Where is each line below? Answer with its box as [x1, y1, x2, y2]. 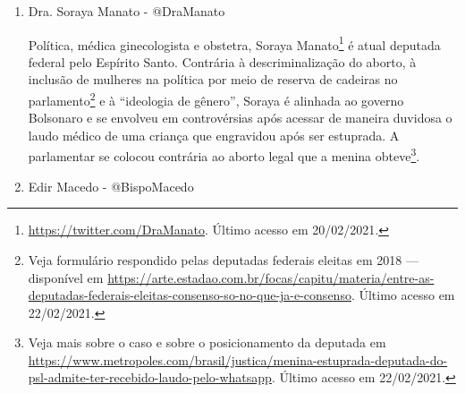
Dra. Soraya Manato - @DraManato [28, 2, 225, 20]
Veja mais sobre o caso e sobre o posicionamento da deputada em [28, 333, 386, 352]
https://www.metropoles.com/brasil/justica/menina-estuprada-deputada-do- [28, 350, 448, 369]
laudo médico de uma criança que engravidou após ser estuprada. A [28, 125, 400, 144]
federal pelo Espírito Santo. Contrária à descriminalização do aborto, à [28, 52, 417, 71]
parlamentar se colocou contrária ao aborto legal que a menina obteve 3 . [28, 144, 420, 166]
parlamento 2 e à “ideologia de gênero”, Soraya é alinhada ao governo [28, 89, 404, 109]
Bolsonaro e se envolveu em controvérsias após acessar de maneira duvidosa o [28, 108, 452, 127]
